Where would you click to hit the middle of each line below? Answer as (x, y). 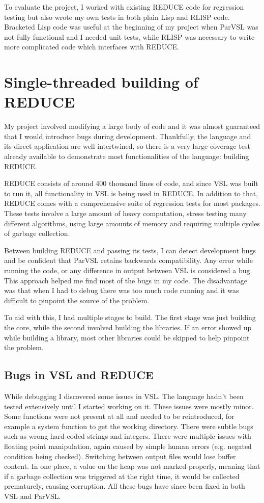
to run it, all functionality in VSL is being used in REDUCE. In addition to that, (131, 193)
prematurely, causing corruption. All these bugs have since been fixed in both (125, 486)
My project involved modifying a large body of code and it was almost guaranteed (132, 126)
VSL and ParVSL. (33, 496)
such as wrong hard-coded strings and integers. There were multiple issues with (128, 436)
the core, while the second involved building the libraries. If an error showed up (128, 327)
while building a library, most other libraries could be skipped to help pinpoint (127, 337)
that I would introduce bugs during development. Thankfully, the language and (128, 136)
